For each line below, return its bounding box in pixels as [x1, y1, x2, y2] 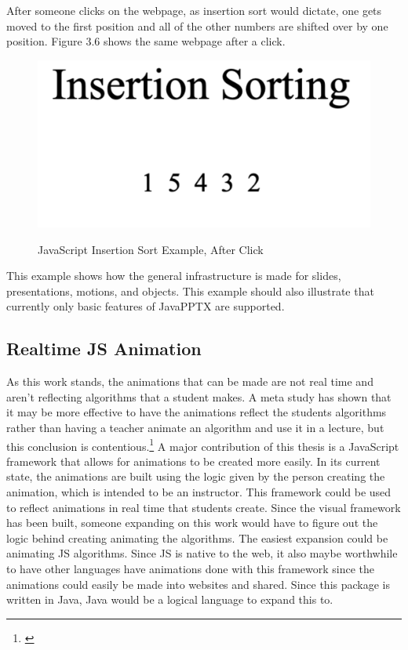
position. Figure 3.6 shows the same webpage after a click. [6, 33, 286, 49]
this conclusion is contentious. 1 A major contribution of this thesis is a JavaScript [6, 435, 399, 454]
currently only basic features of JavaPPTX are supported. [6, 298, 285, 314]
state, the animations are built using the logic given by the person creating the [6, 468, 385, 485]
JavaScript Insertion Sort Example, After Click [38, 241, 264, 257]
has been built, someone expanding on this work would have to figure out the [6, 514, 378, 531]
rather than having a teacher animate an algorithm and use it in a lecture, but [6, 419, 384, 435]
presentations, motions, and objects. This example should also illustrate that [6, 282, 374, 299]
